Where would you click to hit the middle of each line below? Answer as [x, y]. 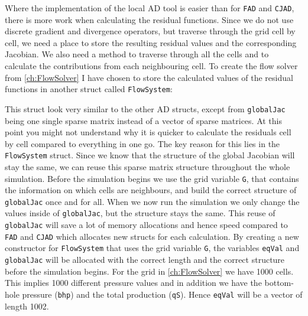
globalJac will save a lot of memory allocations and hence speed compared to [146, 225]
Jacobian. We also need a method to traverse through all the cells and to [137, 54]
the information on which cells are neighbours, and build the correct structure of [151, 190]
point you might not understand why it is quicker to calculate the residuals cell [148, 132]
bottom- [279, 283]
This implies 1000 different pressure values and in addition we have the [133, 283]
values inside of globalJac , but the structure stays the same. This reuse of [140, 213]
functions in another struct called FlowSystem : [89, 89]
